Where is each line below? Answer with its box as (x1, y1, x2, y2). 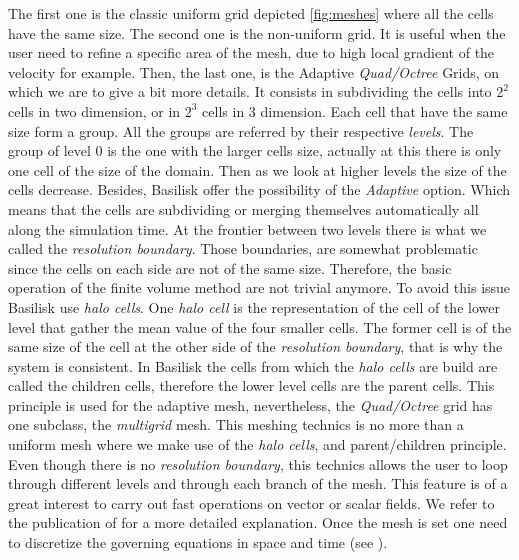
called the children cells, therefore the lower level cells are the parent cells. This (8, 375, 495, 396)
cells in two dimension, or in (8, 100, 181, 121)
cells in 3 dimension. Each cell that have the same (202, 100, 508, 121)
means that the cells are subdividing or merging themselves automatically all (8, 198, 479, 219)
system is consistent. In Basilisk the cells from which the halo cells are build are (8, 355, 498, 376)
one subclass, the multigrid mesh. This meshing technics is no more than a (8, 414, 464, 435)
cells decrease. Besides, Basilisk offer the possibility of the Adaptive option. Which (8, 179, 511, 200)
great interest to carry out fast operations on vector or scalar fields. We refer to (8, 492, 495, 513)
